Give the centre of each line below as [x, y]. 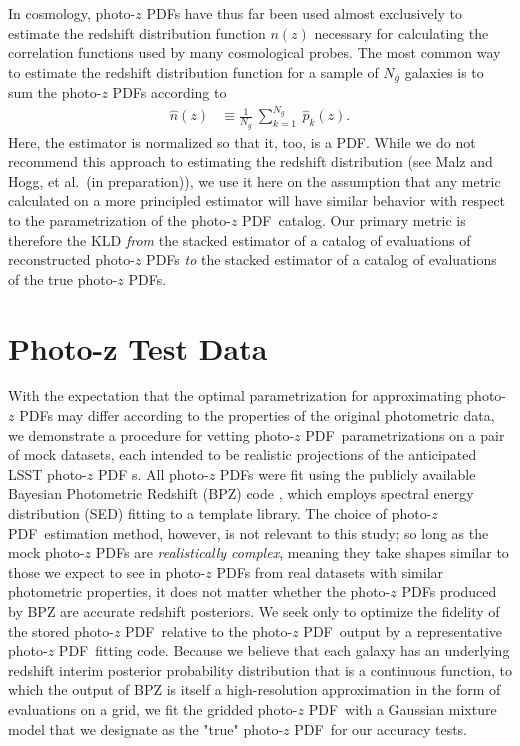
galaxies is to [444, 71]
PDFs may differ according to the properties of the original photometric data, [257, 415]
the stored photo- [61, 630]
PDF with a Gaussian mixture [402, 708]
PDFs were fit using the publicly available [347, 473]
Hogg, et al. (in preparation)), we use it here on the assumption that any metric [254, 180]
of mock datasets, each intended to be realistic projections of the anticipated [242, 454]
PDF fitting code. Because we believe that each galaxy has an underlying [284, 650]
